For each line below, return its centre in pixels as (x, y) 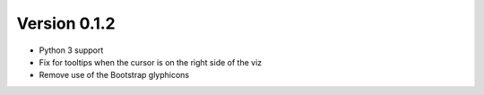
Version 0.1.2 (66, 23)
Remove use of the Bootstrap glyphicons (114, 75)
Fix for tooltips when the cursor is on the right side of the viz (151, 62)
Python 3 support (71, 50)
